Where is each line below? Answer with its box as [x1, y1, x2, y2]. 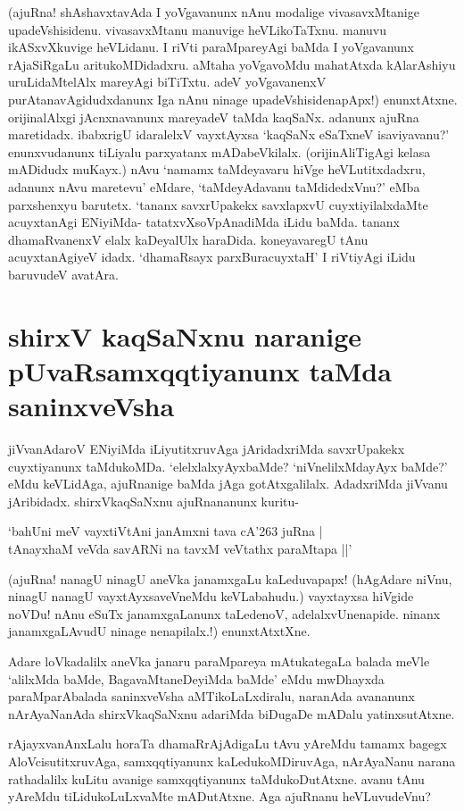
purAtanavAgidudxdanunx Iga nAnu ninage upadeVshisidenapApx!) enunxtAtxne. [8, 89, 458, 108]
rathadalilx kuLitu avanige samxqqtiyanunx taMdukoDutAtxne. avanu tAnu [8, 769, 425, 788]
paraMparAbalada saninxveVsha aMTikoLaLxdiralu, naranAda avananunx [8, 687, 415, 706]
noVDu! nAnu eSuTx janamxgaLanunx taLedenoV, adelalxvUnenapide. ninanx [8, 604, 441, 623]
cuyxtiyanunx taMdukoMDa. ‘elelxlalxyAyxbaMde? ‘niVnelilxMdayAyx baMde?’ [8, 456, 448, 475]
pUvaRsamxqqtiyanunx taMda [8, 352, 392, 389]
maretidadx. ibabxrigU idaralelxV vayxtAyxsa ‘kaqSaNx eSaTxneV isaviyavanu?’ [8, 125, 450, 144]
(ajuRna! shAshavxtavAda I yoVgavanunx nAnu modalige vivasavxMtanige [8, 3, 419, 21]
